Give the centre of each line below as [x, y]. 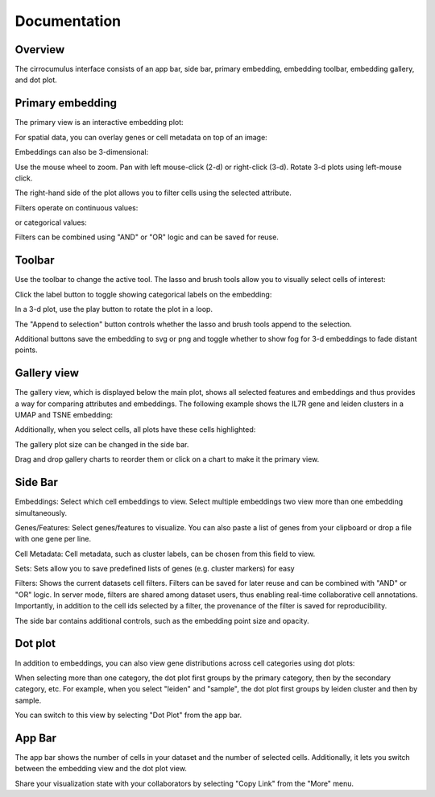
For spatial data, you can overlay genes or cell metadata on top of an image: [141, 137]
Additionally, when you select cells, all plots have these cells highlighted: [135, 430]
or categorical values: [51, 222]
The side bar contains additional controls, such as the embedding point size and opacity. [162, 621]
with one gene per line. [53, 539]
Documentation [68, 21]
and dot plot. [36, 80]
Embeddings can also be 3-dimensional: [82, 152]
